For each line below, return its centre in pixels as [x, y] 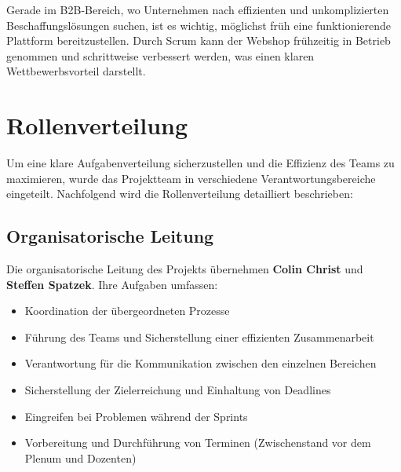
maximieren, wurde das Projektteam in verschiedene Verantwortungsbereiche [191, 178]
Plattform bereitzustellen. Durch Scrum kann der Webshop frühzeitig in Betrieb [199, 40]
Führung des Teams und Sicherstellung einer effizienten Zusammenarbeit [199, 337]
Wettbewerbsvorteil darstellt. [76, 71]
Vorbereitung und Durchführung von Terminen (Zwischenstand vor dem [198, 443]
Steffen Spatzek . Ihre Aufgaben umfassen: [112, 284]
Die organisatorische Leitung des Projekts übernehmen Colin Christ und [185, 269]
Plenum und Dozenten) [80, 457]
